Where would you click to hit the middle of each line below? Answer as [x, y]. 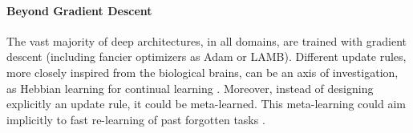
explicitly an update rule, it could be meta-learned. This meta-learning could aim [206, 104]
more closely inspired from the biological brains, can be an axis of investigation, [202, 72]
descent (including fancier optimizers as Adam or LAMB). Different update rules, [206, 56]
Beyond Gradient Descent [79, 10]
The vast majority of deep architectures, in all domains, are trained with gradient [207, 40]
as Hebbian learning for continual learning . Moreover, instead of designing [190, 88]
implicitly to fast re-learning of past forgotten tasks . [136, 119]
